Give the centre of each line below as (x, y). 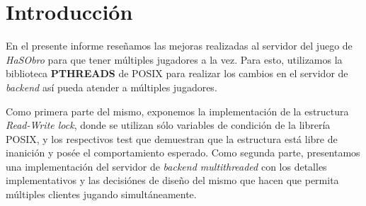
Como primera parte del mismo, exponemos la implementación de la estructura (177, 111)
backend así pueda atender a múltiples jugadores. (111, 87)
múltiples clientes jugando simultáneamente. (101, 194)
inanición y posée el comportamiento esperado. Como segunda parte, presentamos (183, 153)
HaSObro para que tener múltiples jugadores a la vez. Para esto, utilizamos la (174, 59)
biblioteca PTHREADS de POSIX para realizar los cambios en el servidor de (177, 73)
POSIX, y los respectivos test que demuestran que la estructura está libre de (172, 138)
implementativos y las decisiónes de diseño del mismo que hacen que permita (172, 180)
